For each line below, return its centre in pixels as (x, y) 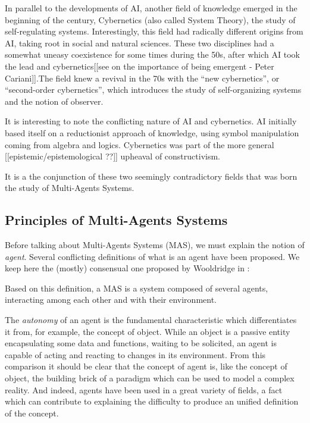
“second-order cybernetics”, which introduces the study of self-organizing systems (153, 90)
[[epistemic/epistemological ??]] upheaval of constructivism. (112, 156)
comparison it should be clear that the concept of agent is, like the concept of (146, 366)
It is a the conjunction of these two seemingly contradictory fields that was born (151, 176)
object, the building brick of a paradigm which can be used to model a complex (150, 378)
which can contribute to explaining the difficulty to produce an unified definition (152, 401)
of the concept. (32, 413)
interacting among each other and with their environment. (111, 300)
